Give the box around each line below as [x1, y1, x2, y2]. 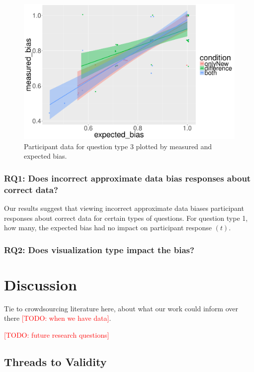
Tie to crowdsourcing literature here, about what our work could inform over [4, 303, 239, 313]
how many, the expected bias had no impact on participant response [4, 222, 212, 233]
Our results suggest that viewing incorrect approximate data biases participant [4, 202, 244, 213]
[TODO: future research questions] [4, 329, 109, 340]
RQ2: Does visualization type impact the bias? [4, 243, 194, 256]
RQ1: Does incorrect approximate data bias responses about [4, 172, 251, 184]
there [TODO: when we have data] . [4, 313, 111, 323]
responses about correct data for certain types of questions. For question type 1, [4, 212, 248, 223]
